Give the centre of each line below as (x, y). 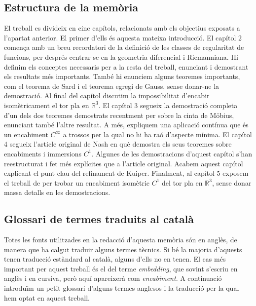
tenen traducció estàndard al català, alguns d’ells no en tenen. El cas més (115, 259)
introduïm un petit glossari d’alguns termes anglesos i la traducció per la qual (122, 288)
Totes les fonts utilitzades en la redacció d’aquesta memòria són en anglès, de (121, 240)
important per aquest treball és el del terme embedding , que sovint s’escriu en (121, 268)
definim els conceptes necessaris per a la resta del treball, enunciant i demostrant (126, 66)
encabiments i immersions (43, 153)
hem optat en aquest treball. (47, 297)
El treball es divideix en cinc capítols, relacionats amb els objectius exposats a (122, 28)
